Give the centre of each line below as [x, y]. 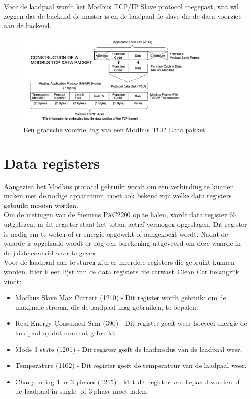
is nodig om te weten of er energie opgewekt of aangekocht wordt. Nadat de [116, 233]
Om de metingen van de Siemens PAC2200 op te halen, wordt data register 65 [120, 215]
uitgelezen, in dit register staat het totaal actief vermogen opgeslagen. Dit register [125, 224]
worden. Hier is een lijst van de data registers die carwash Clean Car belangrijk [122, 271]
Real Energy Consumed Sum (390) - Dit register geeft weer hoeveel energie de [131, 323]
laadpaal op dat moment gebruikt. [66, 332]
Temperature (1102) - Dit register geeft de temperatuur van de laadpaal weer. [131, 365]
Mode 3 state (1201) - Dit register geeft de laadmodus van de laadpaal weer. [129, 349]
